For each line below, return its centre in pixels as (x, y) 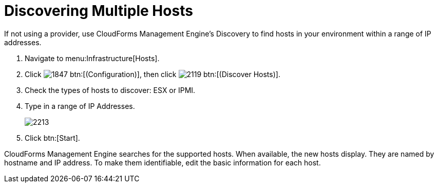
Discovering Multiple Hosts (99, 11)
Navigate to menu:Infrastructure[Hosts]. (92, 58)
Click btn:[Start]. (52, 138)
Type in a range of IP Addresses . (80, 106)
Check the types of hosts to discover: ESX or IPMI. (110, 90)
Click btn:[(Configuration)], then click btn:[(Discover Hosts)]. (153, 74)
